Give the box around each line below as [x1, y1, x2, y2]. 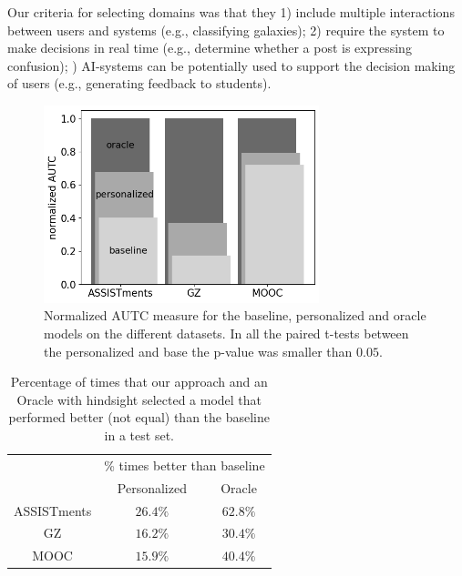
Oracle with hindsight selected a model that [16, 389, 262, 409]
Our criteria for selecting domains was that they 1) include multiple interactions [7, 3, 455, 21]
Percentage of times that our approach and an [10, 372, 268, 391]
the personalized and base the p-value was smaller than [44, 341, 353, 360]
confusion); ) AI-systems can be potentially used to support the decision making [7, 56, 456, 75]
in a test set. [104, 426, 174, 445]
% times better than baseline [104, 455, 265, 474]
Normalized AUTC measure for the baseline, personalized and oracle [44, 306, 426, 325]
